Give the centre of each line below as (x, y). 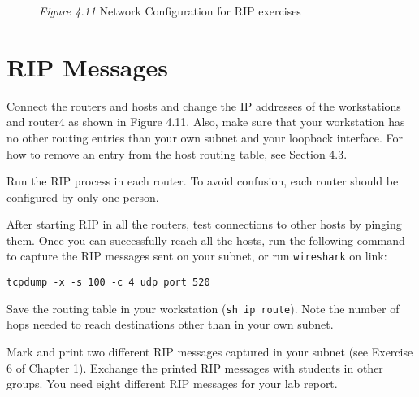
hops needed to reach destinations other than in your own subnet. (170, 324)
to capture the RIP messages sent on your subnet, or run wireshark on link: (197, 256)
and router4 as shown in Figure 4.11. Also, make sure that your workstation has (206, 122)
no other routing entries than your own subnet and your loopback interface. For (205, 137)
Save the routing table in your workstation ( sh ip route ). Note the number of (203, 308)
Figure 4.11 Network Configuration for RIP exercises (170, 11)
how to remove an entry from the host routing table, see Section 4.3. (177, 153)
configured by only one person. (83, 196)
